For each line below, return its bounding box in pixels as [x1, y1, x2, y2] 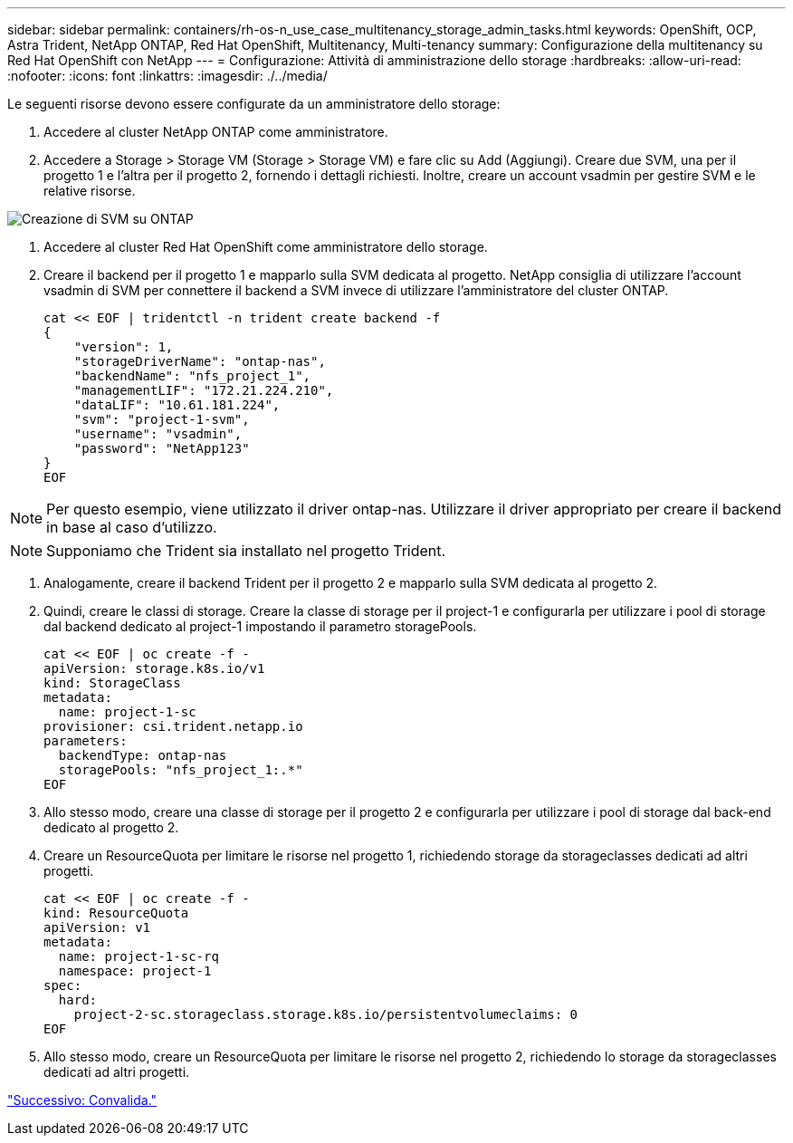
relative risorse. [43, 183, 136, 198]
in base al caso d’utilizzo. [46, 518, 217, 536]
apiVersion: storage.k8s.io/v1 [43, 661, 265, 676]
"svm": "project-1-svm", [73, 412, 250, 427]
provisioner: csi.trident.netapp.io [43, 719, 303, 734]
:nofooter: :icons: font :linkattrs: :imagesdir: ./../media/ [7, 68, 328, 83]
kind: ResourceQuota [43, 906, 189, 920]
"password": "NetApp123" [73, 441, 250, 456]
